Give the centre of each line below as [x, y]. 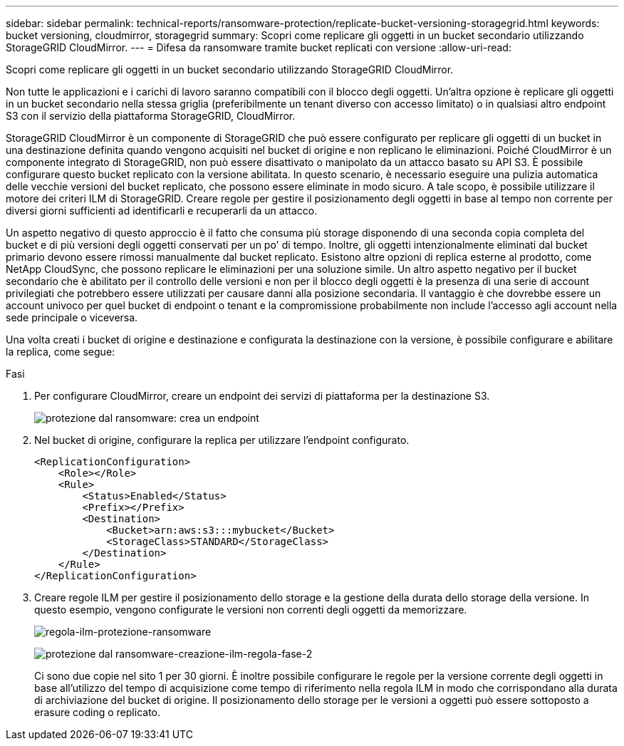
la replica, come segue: [61, 352]
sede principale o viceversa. [72, 317]
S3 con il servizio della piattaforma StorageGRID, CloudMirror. [151, 116]
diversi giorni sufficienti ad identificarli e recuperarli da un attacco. [162, 211]
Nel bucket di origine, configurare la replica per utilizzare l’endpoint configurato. [222, 440]
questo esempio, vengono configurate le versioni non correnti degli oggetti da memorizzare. [251, 610]
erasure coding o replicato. [98, 712]
